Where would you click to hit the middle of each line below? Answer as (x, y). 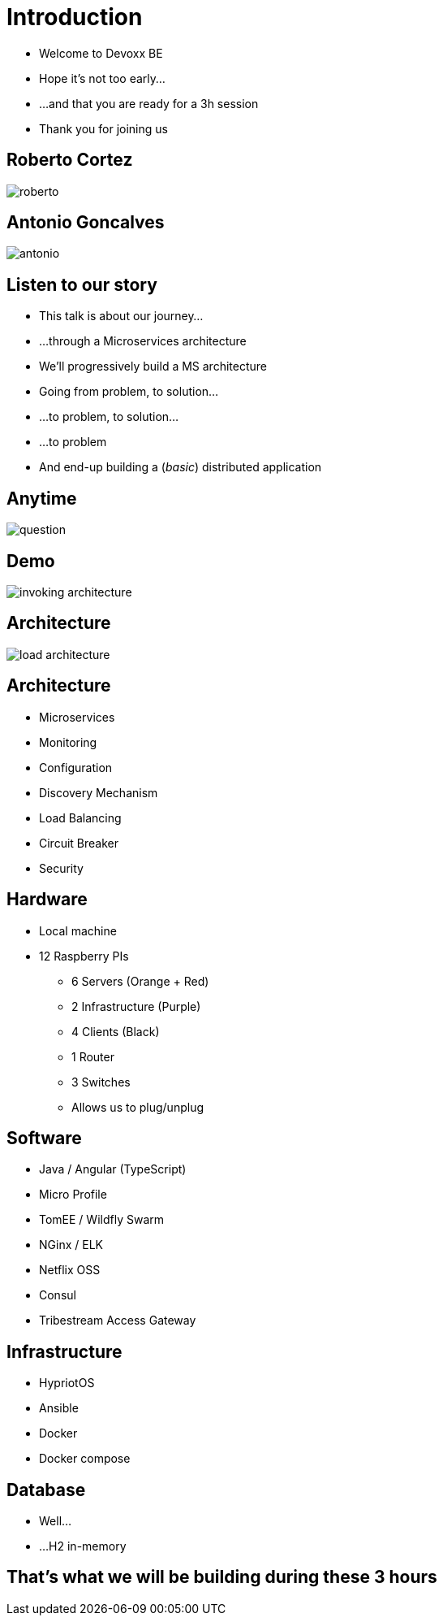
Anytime (42, 498)
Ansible (59, 1408)
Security (61, 868)
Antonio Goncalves (86, 223)
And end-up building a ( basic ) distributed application (181, 467)
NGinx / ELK (71, 1245)
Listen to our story (82, 284)
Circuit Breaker (79, 843)
